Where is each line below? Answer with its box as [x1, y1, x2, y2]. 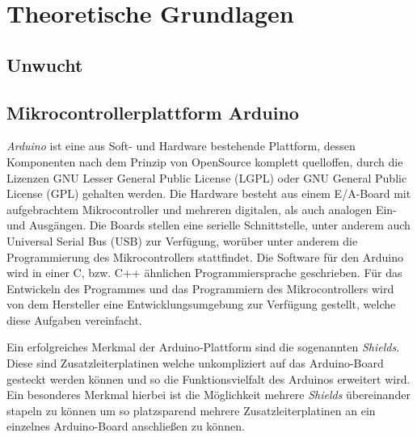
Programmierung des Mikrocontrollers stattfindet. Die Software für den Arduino [6, 248, 404, 265]
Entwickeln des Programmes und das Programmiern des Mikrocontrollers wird [6, 279, 394, 296]
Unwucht [6, 52, 83, 77]
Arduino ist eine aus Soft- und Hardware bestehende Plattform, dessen [6, 137, 356, 154]
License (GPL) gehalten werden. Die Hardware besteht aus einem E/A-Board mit [6, 185, 411, 202]
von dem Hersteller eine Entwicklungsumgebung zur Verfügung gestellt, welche [6, 296, 396, 313]
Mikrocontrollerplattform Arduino [6, 99, 299, 124]
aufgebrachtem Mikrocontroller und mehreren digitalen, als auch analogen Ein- [6, 200, 397, 217]
